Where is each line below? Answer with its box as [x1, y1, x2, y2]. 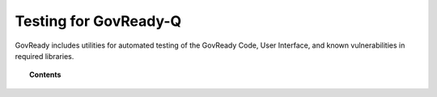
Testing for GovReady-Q [15, 12, 182, 30]
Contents [29, 70, 62, 80]
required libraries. [15, 51, 74, 61]
